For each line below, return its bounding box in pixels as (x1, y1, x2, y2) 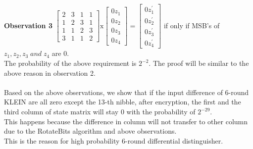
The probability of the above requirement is (4, 58, 137, 68)
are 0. (51, 48, 69, 58)
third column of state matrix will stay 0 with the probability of (4, 106, 196, 116)
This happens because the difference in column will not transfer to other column (4, 116, 248, 126)
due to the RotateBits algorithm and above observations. (4, 126, 177, 136)
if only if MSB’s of (163, 20, 220, 30)
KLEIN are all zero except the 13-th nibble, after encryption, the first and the (4, 97, 241, 107)
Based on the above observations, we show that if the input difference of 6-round (4, 87, 249, 97)
